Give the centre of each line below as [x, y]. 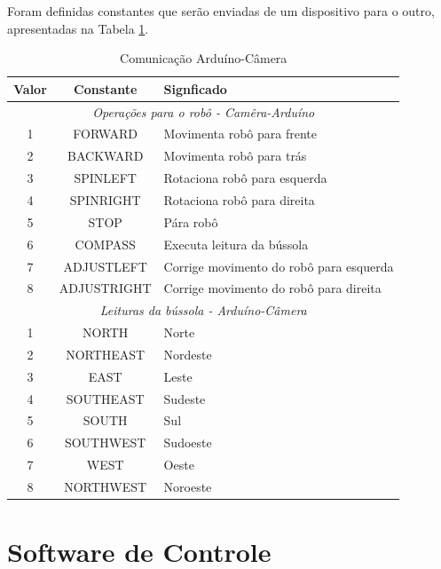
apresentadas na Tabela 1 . [78, 28]
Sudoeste [188, 443]
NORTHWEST [106, 486]
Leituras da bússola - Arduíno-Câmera [203, 310]
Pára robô [191, 221]
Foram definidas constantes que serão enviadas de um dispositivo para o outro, [221, 11]
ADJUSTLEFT [105, 266]
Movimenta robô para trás [235, 156]
